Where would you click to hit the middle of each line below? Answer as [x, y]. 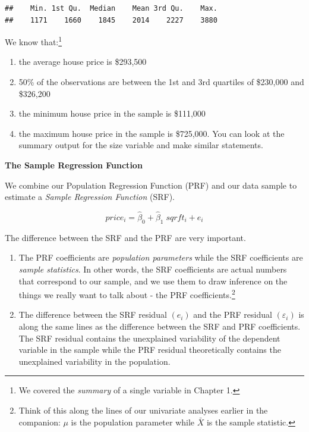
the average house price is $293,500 [83, 62]
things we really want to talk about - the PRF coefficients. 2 [127, 294]
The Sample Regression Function [74, 165]
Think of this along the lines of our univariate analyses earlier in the [143, 410]
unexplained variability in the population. [94, 361]
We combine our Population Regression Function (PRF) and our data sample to [151, 185]
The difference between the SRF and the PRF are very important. [125, 237]
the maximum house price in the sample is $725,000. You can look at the [152, 133]
